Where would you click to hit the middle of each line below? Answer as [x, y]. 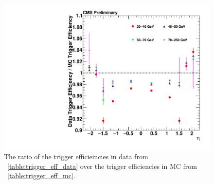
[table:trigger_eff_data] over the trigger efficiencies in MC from [102, 166]
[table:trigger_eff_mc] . [41, 175]
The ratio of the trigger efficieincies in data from [76, 156]
